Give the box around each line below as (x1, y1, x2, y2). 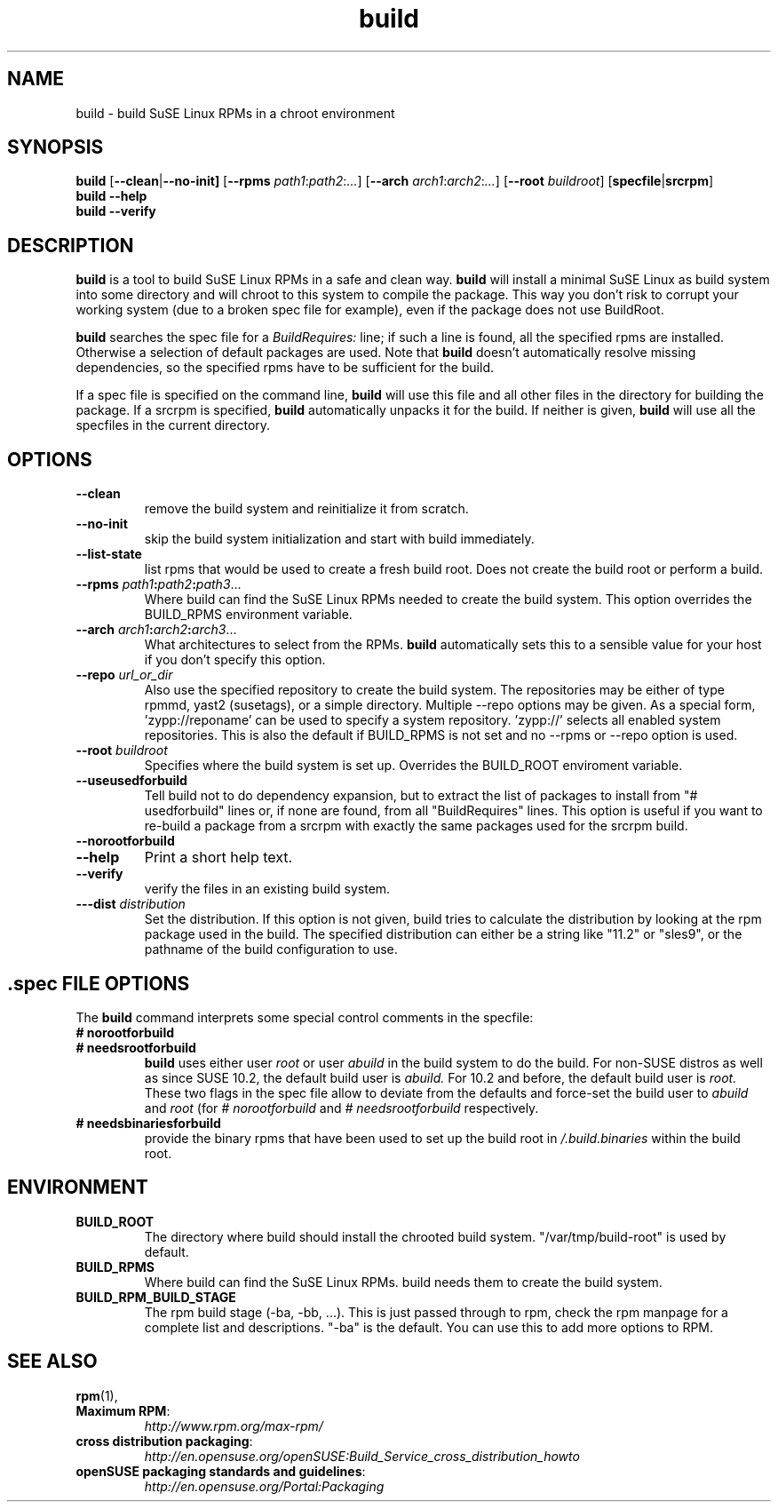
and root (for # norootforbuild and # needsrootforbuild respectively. (144, 1100, 539, 1116)
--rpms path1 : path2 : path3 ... (75, 576, 242, 592)
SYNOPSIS (7, 136, 104, 159)
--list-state (75, 546, 142, 562)
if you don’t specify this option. (144, 652, 326, 668)
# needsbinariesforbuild (75, 1115, 221, 1131)
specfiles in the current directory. (75, 417, 271, 433)
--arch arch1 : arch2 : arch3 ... (75, 622, 237, 638)
